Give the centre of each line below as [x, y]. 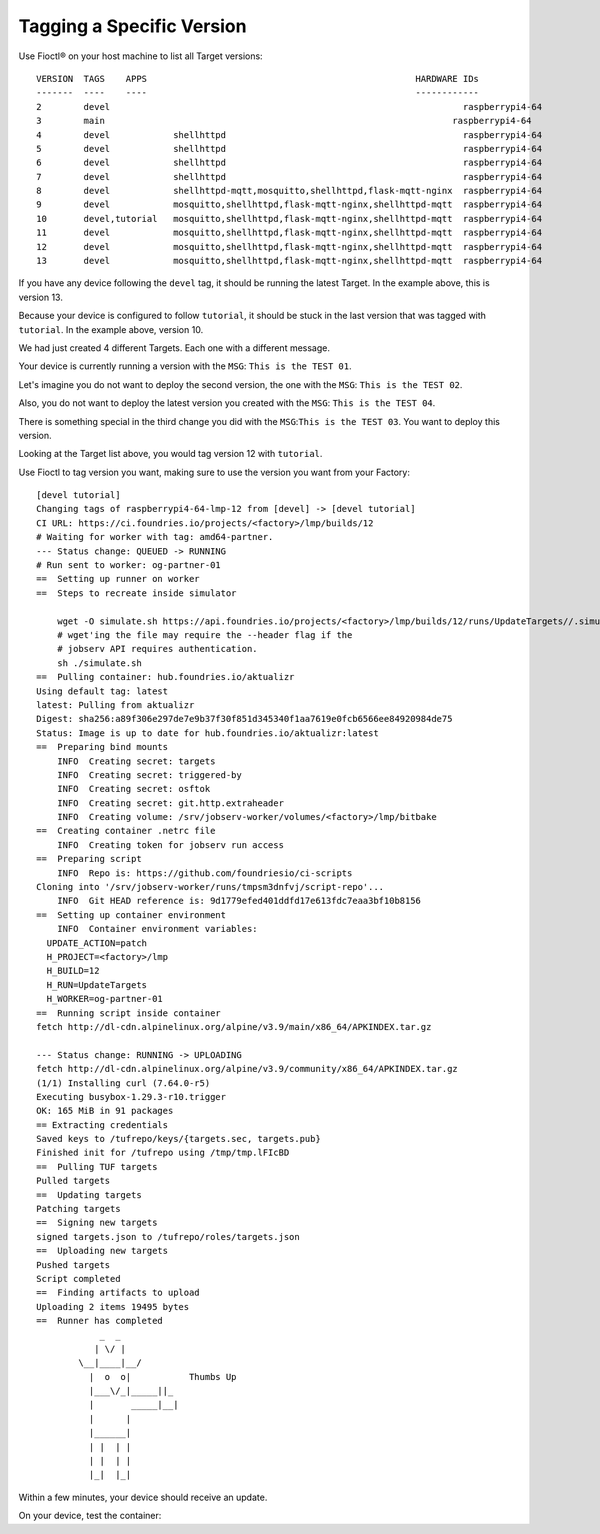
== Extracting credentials [102, 1124]
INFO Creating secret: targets [136, 761]
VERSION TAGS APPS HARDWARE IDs [258, 78]
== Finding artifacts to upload [118, 1293]
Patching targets [78, 1209]
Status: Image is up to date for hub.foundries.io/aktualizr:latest [207, 733]
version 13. [41, 297]
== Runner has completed [100, 1321]
